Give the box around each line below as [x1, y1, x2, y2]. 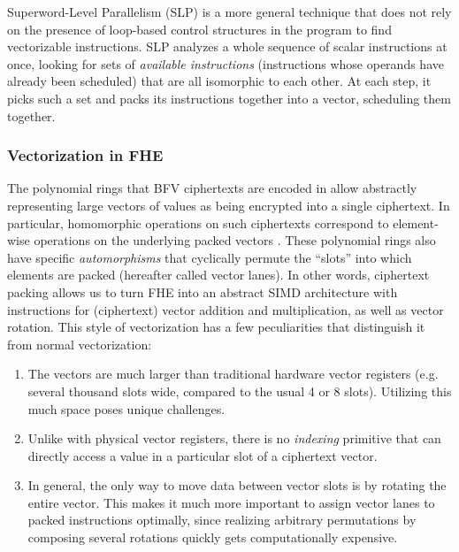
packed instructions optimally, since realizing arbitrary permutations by [27, 510, 417, 529]
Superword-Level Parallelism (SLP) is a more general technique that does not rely [7, 3, 452, 20]
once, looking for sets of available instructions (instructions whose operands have [7, 54, 444, 73]
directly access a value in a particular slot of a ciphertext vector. [27, 446, 378, 464]
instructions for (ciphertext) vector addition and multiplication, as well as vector [7, 300, 444, 318]
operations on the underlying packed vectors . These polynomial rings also [34, 231, 436, 249]
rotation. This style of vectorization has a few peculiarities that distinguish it [7, 318, 425, 336]
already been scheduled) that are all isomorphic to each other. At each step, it [7, 72, 432, 90]
